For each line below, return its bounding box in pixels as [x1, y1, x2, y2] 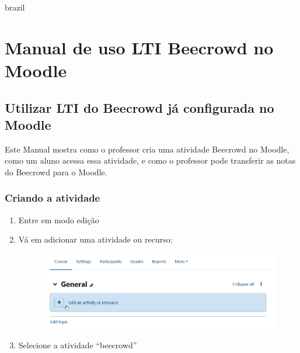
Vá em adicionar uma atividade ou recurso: [18, 233, 173, 245]
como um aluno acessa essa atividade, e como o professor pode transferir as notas [5, 154, 296, 167]
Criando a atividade [5, 191, 100, 205]
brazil [5, 1, 25, 13]
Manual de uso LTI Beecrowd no [5, 35, 274, 59]
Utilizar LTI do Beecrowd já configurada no [5, 98, 274, 116]
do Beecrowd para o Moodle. [5, 165, 107, 178]
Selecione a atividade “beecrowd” [18, 339, 137, 351]
